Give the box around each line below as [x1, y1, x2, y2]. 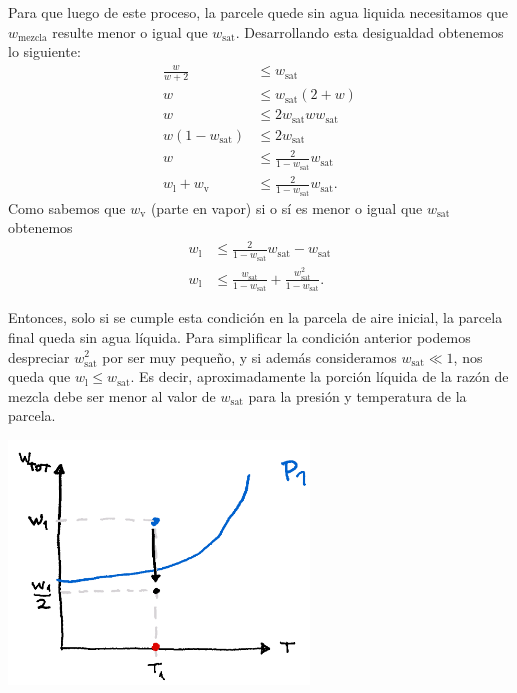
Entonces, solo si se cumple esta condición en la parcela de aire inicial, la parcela [8, 307, 503, 328]
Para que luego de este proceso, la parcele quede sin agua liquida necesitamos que [8, 2, 508, 22]
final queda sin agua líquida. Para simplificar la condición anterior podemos [8, 326, 471, 347]
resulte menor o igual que [52, 21, 208, 42]
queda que [8, 366, 71, 387]
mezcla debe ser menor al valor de [8, 385, 216, 406]
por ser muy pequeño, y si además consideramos [102, 346, 397, 367]
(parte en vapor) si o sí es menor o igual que [150, 197, 423, 218]
